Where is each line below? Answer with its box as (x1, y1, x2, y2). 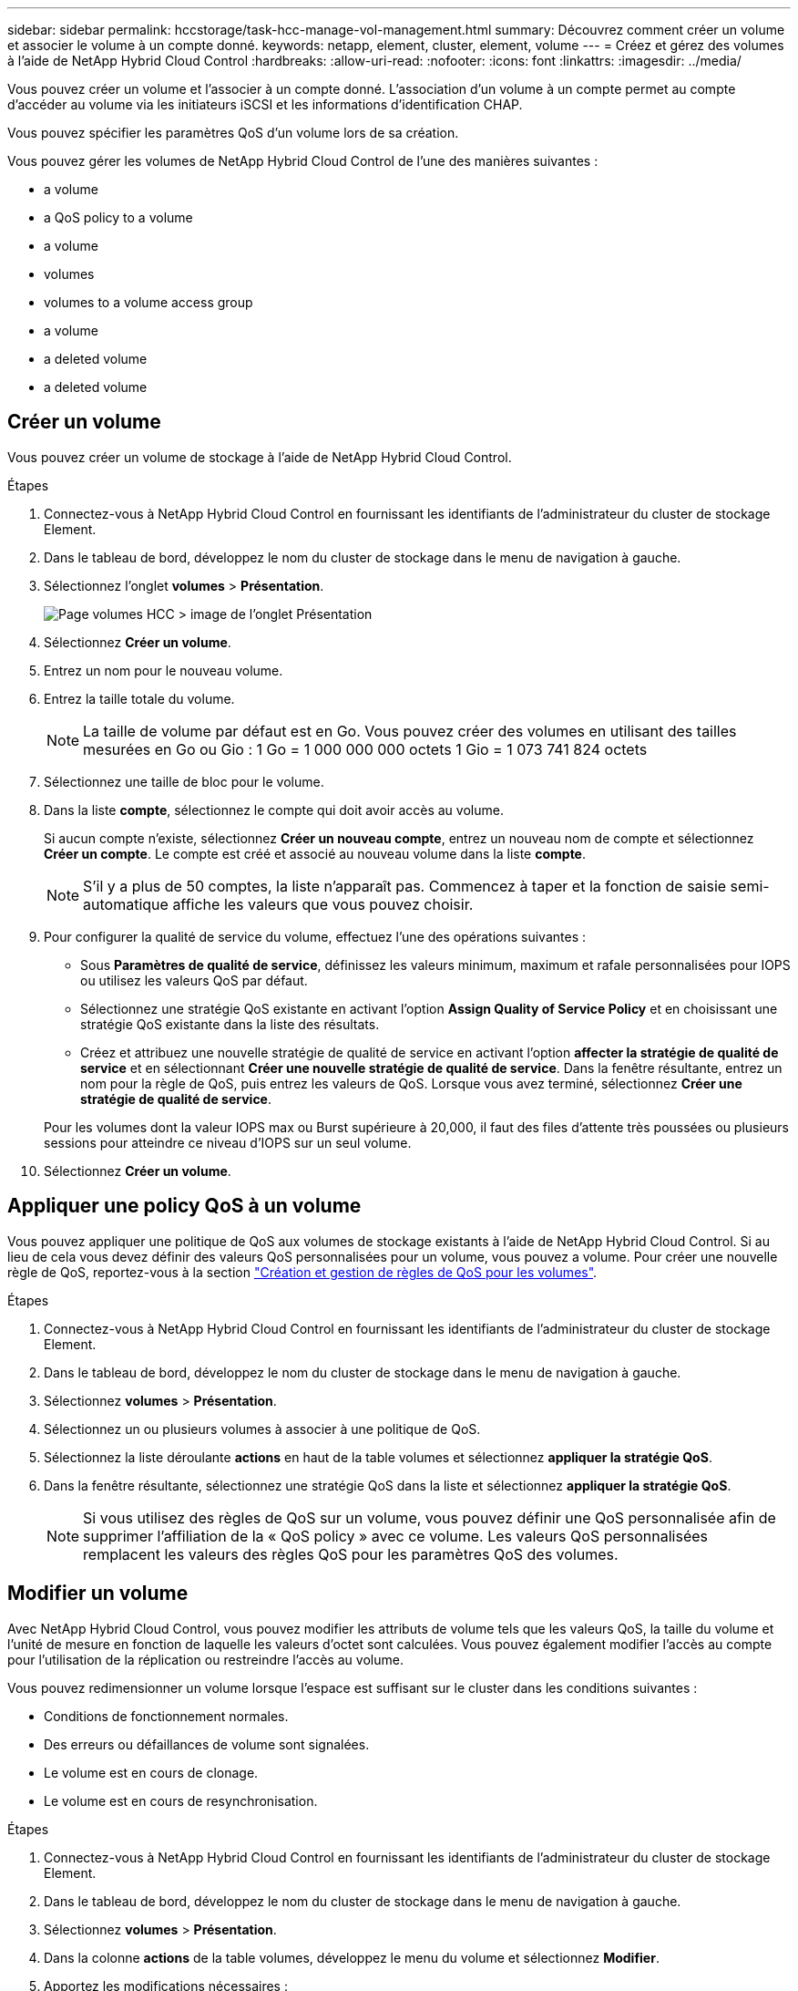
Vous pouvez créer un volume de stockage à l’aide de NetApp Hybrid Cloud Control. (7, 449, 512, 465)
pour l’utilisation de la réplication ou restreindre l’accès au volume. (7, 1651, 404, 1667)
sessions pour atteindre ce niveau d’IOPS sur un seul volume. (44, 1134, 412, 1150)
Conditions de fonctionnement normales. (44, 1707, 289, 1724)
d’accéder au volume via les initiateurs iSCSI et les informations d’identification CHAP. (7, 97, 523, 112)
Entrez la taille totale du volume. (44, 690, 235, 707)
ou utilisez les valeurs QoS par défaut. (80, 972, 308, 988)
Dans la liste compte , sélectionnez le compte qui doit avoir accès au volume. (44, 801, 504, 818)
